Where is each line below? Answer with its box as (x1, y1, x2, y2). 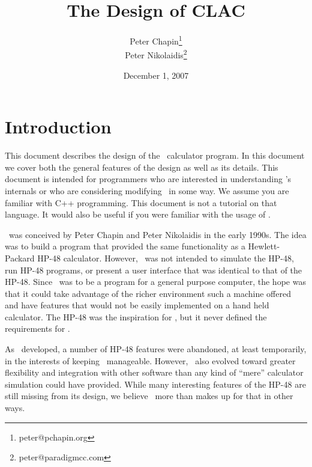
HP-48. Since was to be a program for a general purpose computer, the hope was (5, 275, 306, 288)
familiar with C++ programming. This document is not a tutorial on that (5, 196, 277, 209)
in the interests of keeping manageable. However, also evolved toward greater (5, 354, 296, 367)
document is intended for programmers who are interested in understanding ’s (5, 172, 292, 185)
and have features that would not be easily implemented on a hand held (5, 299, 269, 311)
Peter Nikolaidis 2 (125, 47, 187, 61)
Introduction (5, 114, 112, 139)
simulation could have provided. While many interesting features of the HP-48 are (5, 377, 306, 390)
